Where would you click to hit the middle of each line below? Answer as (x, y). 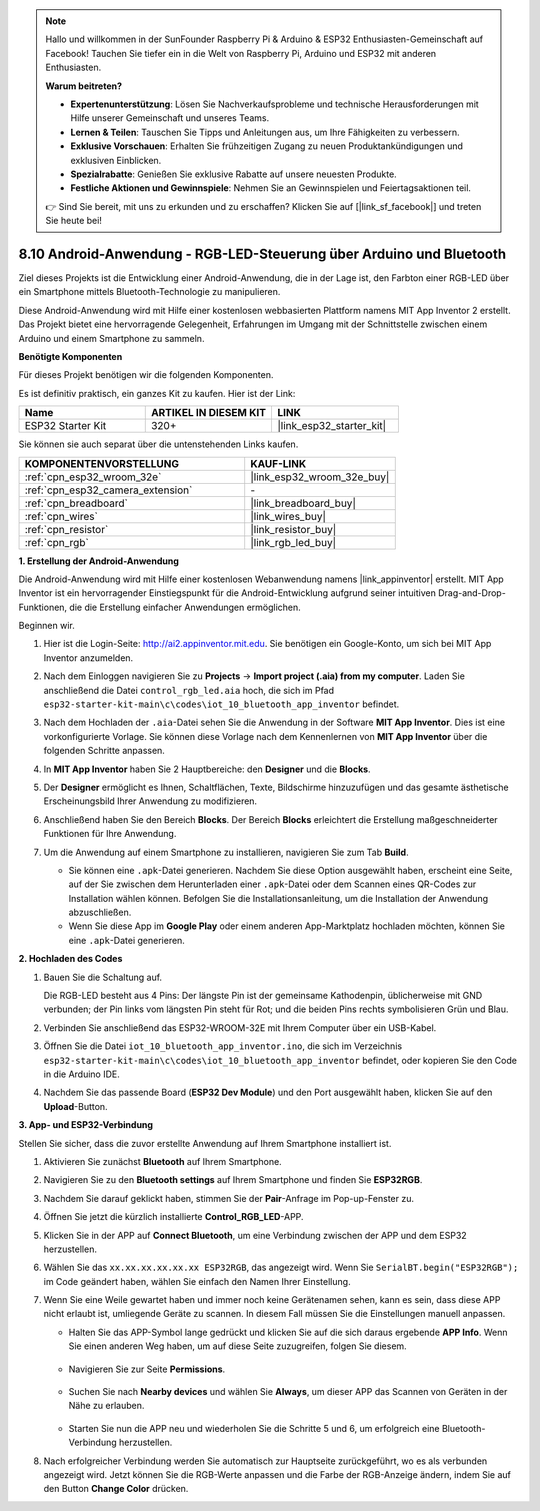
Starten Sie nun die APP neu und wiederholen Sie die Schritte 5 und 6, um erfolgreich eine (254, 1428)
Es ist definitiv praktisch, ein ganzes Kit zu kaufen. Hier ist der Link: (157, 393)
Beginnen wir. (46, 626)
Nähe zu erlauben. (106, 1406)
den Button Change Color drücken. (116, 1489)
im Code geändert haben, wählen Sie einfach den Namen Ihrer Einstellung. (197, 1281)
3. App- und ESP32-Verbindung (86, 1125)
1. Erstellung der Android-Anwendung (99, 561)
